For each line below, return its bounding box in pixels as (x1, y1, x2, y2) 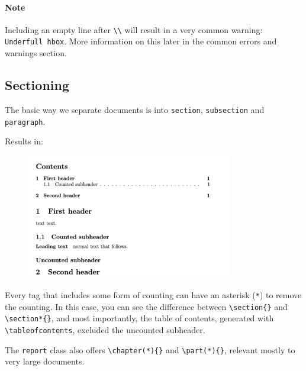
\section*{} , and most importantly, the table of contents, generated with (5, 312, 274, 324)
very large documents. (5, 355, 85, 367)
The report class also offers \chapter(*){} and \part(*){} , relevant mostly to (5, 343, 295, 356)
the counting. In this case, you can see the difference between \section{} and (5, 300, 288, 312)
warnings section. (5, 47, 67, 59)
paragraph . (5, 115, 46, 127)
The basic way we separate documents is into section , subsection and (5, 103, 265, 115)
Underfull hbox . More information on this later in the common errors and (5, 35, 277, 47)
